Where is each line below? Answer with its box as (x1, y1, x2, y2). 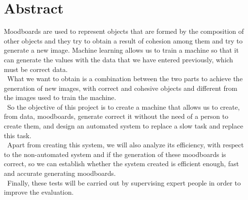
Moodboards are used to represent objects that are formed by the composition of (4, 26, 244, 36)
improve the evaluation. (4, 187, 74, 197)
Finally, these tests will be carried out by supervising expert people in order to (7, 177, 241, 187)
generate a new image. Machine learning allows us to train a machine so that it (4, 45, 239, 55)
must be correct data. (4, 64, 68, 74)
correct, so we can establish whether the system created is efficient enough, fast (4, 158, 239, 169)
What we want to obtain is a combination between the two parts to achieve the (7, 73, 243, 84)
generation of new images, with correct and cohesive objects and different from (4, 83, 237, 93)
